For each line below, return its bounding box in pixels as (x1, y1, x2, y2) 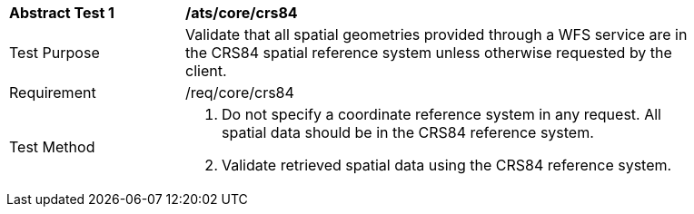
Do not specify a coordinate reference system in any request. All (222, 105, 661, 123)
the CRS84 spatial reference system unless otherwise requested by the (185, 44, 672, 62)
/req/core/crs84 (185, 83, 294, 102)
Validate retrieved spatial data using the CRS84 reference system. (222, 156, 672, 174)
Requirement (9, 83, 96, 102)
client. (185, 62, 227, 80)
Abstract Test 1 (9, 4, 114, 22)
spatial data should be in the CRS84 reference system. (222, 123, 594, 141)
